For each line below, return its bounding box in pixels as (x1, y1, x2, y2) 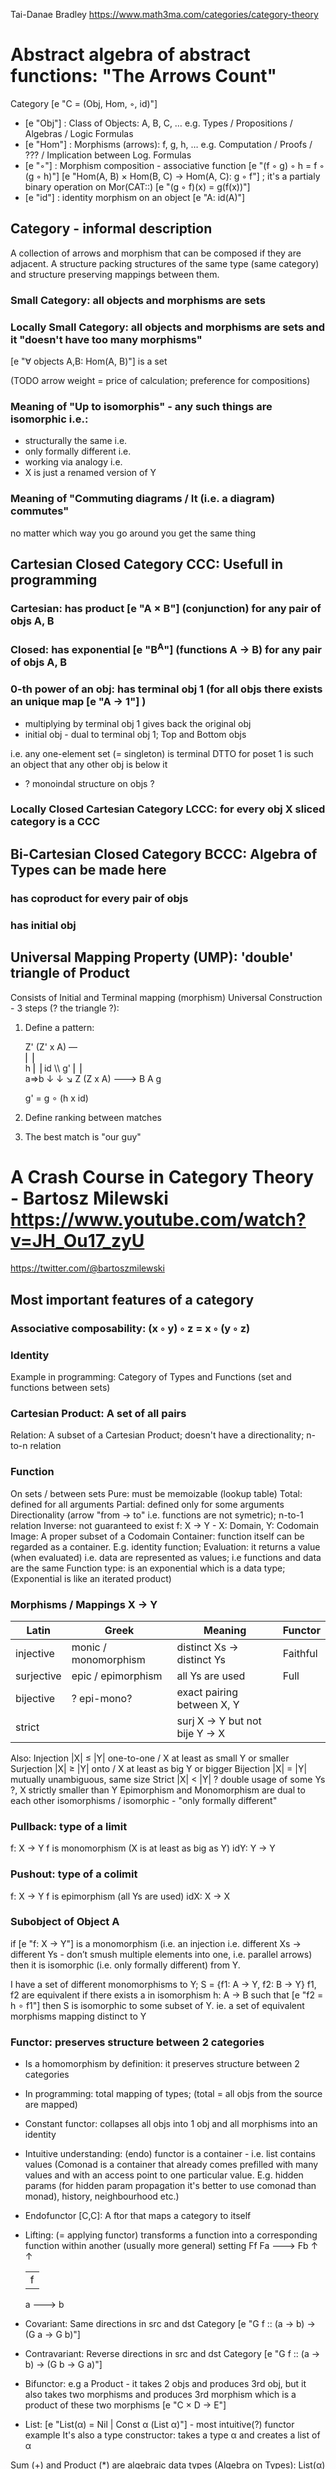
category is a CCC (10, 815, 101, 829)
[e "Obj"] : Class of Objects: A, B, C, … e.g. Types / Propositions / (24, 117, 293, 129)
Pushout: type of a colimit (10, 1867, 138, 1881)
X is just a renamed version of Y (24, 467, 157, 479)
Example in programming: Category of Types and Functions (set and (10, 1371, 292, 1383)
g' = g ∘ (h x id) (24, 1092, 89, 1104)
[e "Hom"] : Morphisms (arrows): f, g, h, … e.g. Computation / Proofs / (24, 138, 313, 150)
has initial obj (10, 918, 77, 932)
